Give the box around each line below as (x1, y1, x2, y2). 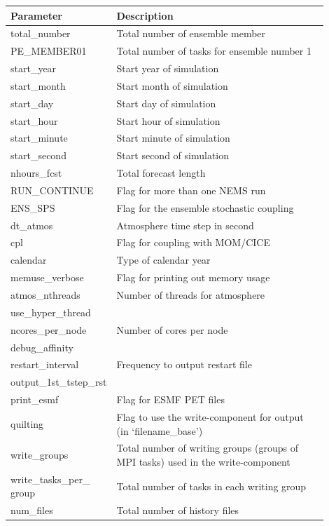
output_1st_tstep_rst (10, 375, 107, 389)
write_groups (10, 447, 69, 462)
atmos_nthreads (10, 288, 80, 302)
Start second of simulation (116, 148, 230, 163)
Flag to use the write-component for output (116, 409, 304, 424)
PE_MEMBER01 (10, 43, 87, 58)
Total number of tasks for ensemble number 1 (116, 43, 311, 58)
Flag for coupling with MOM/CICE (116, 235, 270, 250)
